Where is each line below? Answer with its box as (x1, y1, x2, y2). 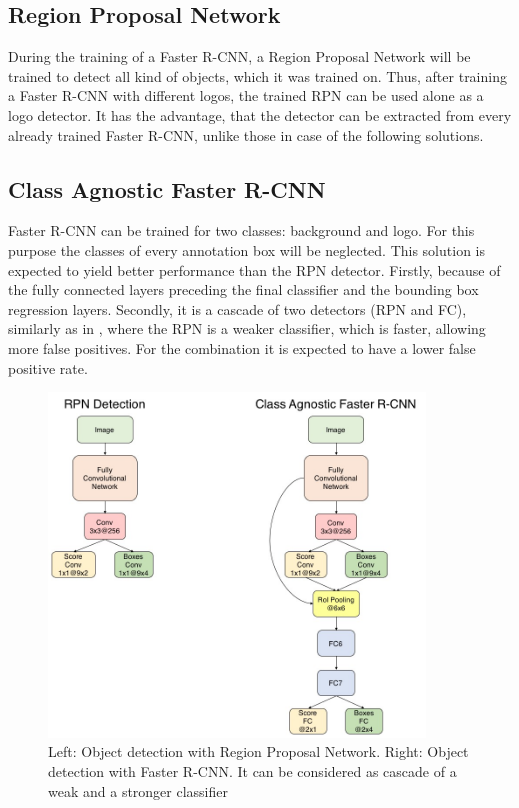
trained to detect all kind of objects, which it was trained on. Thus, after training (8, 65, 507, 86)
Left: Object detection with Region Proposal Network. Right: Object (48, 741, 469, 762)
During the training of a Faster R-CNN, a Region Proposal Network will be (8, 46, 471, 67)
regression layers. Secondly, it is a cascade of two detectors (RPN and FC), (8, 298, 467, 319)
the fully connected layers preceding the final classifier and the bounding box (8, 279, 479, 300)
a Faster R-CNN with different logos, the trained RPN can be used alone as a (8, 85, 484, 106)
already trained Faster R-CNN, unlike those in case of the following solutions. (8, 124, 484, 145)
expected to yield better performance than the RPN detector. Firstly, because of (8, 259, 501, 280)
